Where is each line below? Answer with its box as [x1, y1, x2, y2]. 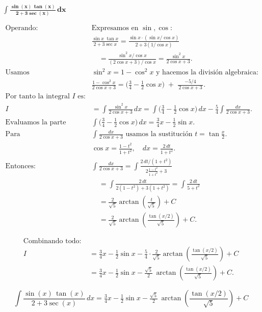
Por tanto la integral [5, 93, 70, 100]
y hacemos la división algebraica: [156, 69, 258, 76]
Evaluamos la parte [5, 118, 66, 126]
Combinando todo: [23, 238, 82, 245]
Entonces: [5, 162, 36, 170]
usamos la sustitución [125, 131, 193, 138]
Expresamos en [91, 24, 139, 32]
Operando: [5, 24, 38, 32]
